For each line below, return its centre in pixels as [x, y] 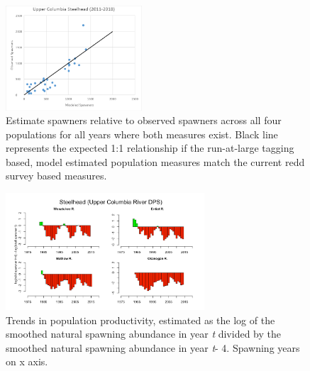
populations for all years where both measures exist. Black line [142, 134]
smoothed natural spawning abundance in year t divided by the [143, 334]
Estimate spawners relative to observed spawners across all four [144, 120]
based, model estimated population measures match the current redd [155, 161]
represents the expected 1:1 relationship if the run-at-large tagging [150, 148]
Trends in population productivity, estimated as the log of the [140, 320]
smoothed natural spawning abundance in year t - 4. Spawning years [153, 347]
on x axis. [27, 361]
